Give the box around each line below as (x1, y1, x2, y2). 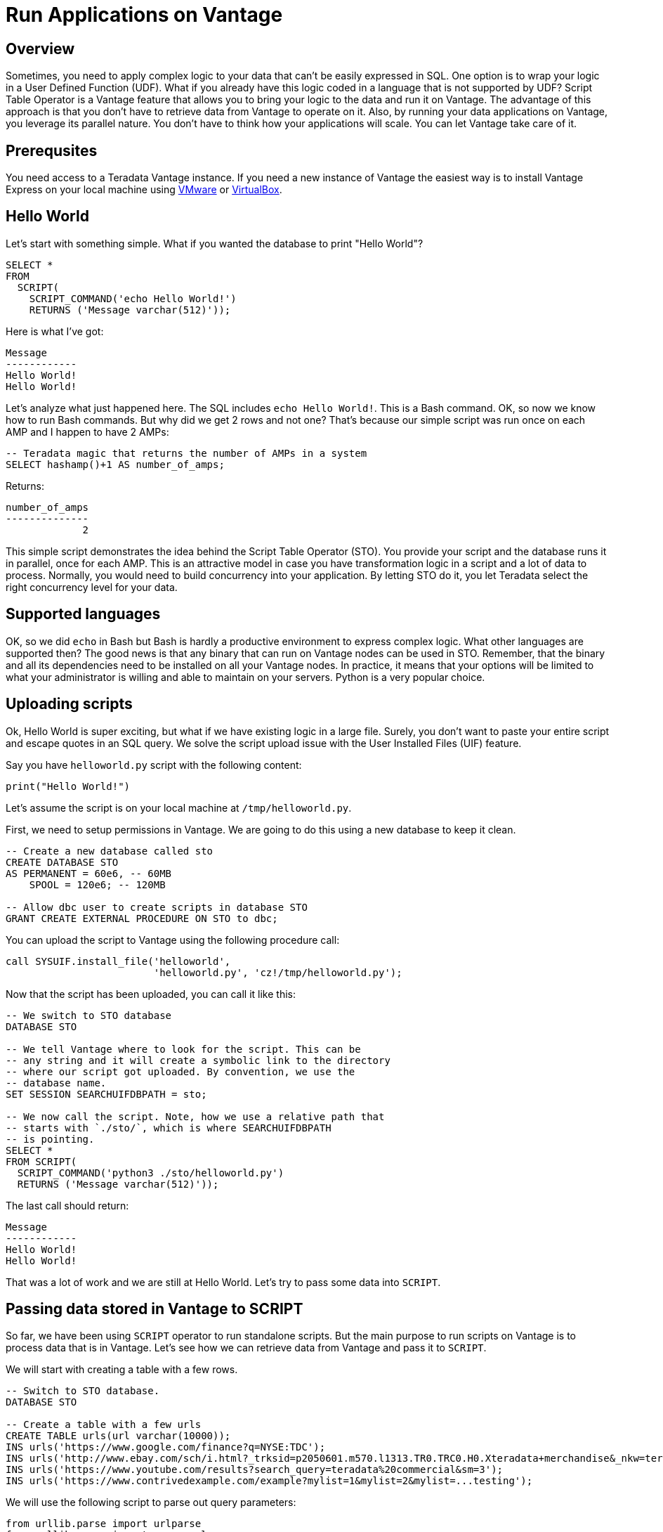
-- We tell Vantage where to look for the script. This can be (6, 1043, 361, 1055)
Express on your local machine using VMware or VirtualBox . (6, 183, 282, 196)
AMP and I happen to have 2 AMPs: (6, 425, 169, 438)
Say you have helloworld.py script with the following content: (6, 758, 302, 771)
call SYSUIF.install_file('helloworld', (6, 955, 231, 967)
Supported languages (6, 605, 161, 623)
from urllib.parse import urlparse (6, 1518, 202, 1530)
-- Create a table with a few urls (6, 1419, 202, 1431)
